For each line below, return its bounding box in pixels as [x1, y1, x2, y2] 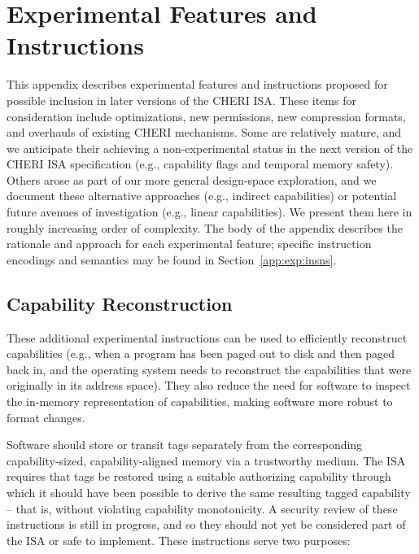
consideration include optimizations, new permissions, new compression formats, [7, 107, 406, 124]
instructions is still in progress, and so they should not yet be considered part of [7, 516, 406, 533]
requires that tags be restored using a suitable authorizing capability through [7, 468, 391, 485]
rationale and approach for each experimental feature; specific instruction [7, 235, 372, 252]
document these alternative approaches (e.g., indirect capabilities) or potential [7, 187, 397, 204]
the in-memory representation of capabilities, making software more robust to [7, 393, 393, 410]
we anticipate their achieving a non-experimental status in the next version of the [7, 139, 413, 156]
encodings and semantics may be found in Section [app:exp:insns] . [7, 251, 337, 268]
